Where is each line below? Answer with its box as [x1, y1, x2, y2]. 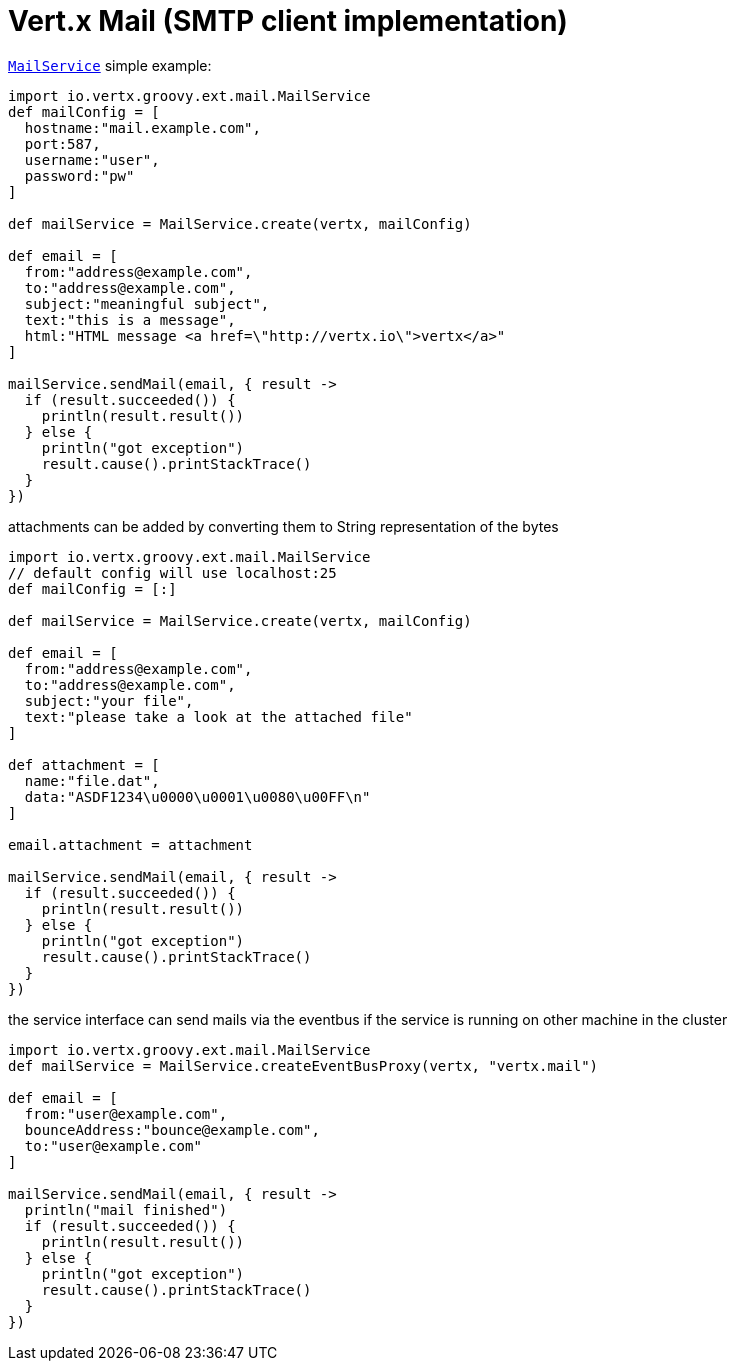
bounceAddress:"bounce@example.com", [24, 1121, 320, 1138]
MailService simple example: [8, 56, 212, 74]
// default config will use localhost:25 [8, 564, 337, 581]
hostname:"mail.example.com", [24, 119, 261, 136]
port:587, [24, 135, 101, 152]
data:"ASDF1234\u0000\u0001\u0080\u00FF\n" [24, 788, 371, 805]
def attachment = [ [8, 756, 160, 773]
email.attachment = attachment [8, 836, 253, 853]
